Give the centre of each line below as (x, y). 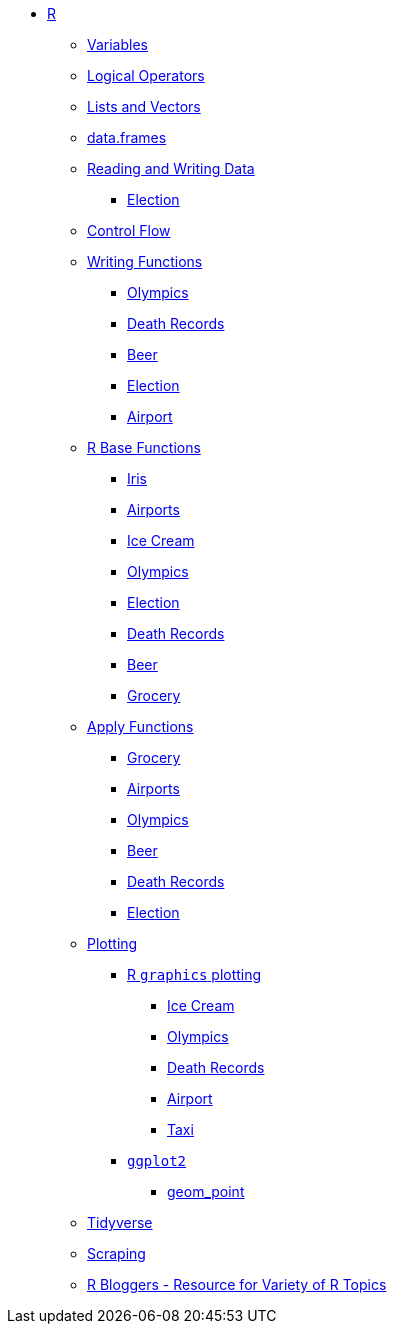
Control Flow (129, 230)
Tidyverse (120, 1222)
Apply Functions (140, 726)
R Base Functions (144, 447)
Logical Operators (146, 75)
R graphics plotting (194, 974)
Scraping (116, 1253)
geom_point (206, 1191)
